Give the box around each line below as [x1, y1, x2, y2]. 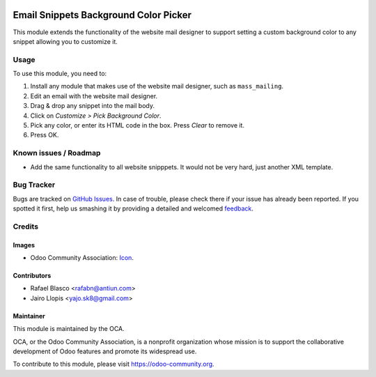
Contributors [13, 272, 52, 280]
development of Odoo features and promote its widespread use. [13, 347, 197, 355]
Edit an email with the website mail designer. [30, 91, 158, 100]
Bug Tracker [13, 180, 56, 190]
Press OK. [30, 131, 59, 139]
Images [13, 240, 35, 249]
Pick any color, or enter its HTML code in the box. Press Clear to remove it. [30, 121, 245, 129]
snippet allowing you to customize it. [13, 37, 118, 45]
